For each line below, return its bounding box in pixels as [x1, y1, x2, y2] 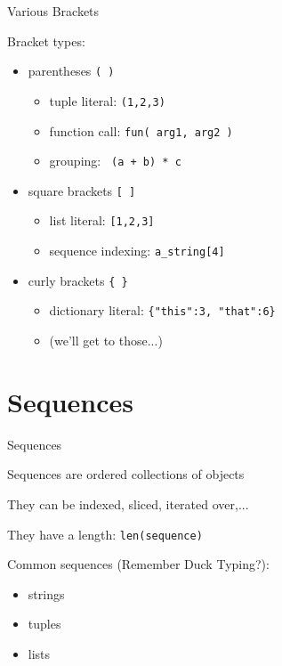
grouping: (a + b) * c [49, 151, 181, 170]
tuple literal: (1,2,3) [49, 91, 165, 110]
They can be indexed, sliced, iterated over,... [7, 495, 249, 513]
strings [28, 584, 65, 603]
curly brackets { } [28, 271, 128, 289]
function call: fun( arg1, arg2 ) [49, 121, 233, 140]
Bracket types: [7, 31, 85, 50]
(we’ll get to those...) [49, 331, 163, 350]
